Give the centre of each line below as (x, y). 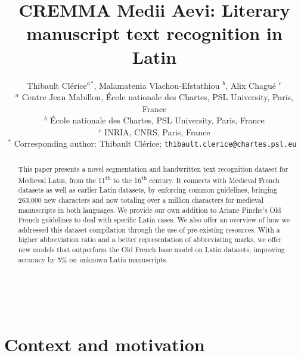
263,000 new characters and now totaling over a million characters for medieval (141, 199)
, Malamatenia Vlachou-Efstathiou (157, 85)
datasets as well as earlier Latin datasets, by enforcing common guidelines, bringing (148, 190)
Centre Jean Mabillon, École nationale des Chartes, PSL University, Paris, (157, 97)
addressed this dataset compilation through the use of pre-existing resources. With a (149, 229)
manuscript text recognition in (154, 33)
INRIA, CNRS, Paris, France (157, 131)
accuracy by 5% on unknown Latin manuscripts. (93, 259)
